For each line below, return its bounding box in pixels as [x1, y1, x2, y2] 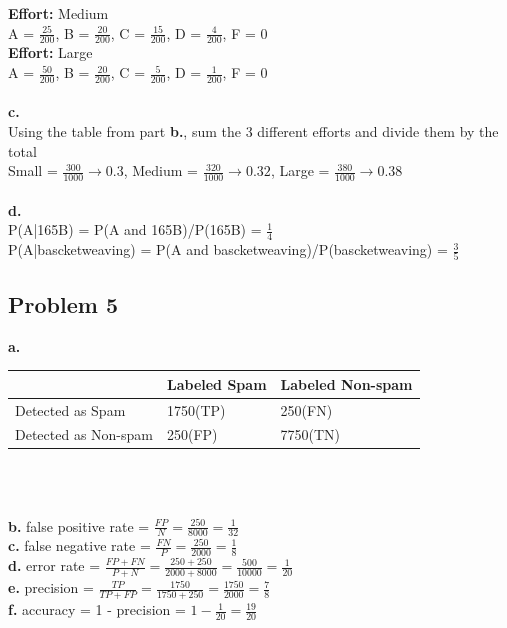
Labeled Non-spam [280, 373, 413, 394]
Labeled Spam [166, 373, 267, 394]
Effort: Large [8, 42, 93, 63]
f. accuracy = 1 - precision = [8, 599, 186, 620]
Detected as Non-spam [15, 424, 153, 445]
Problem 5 [8, 288, 118, 319]
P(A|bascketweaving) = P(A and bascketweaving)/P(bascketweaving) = [8, 239, 448, 260]
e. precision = [8, 577, 94, 598]
